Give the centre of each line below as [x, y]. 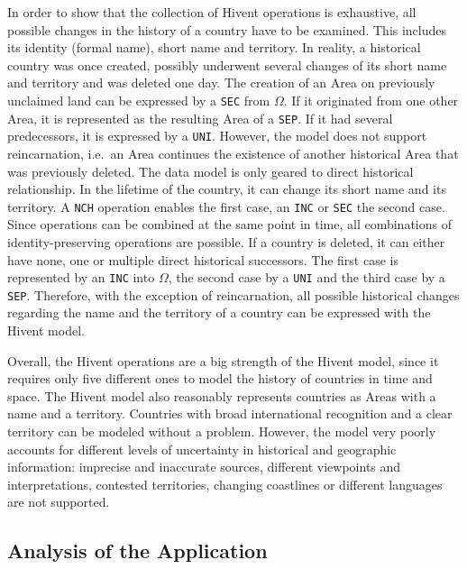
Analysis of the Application [137, 551]
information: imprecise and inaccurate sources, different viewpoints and [204, 467]
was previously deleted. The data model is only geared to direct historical [211, 171]
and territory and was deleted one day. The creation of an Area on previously [221, 83]
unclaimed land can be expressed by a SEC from [139, 100]
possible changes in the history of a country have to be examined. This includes [227, 29]
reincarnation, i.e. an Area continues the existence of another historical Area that [233, 153]
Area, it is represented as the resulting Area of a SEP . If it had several [200, 118]
